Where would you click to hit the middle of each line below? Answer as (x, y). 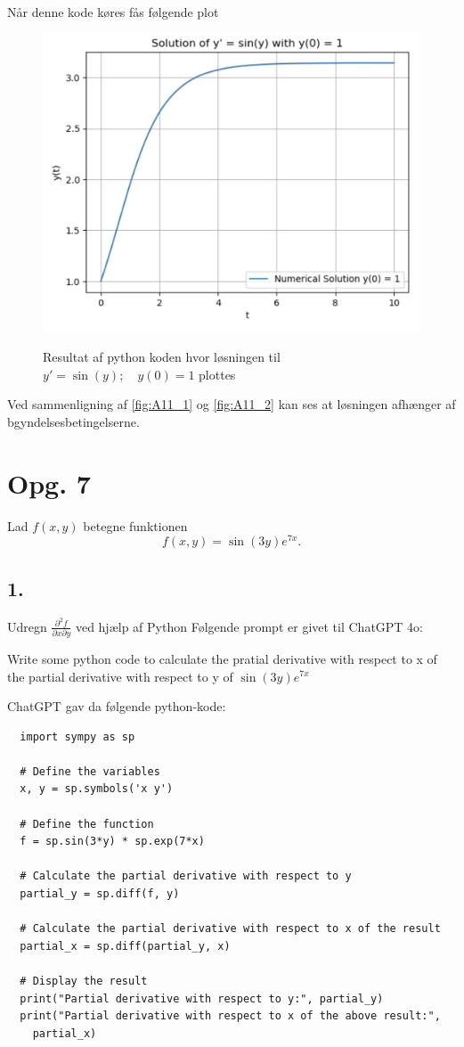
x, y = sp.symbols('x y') (97, 789)
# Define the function (87, 824)
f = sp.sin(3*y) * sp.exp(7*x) (112, 842)
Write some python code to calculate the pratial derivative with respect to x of (222, 658)
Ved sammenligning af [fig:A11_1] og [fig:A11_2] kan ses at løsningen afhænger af (232, 404)
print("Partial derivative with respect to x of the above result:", (230, 1016)
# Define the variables (90, 771)
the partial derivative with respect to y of (120, 676)
